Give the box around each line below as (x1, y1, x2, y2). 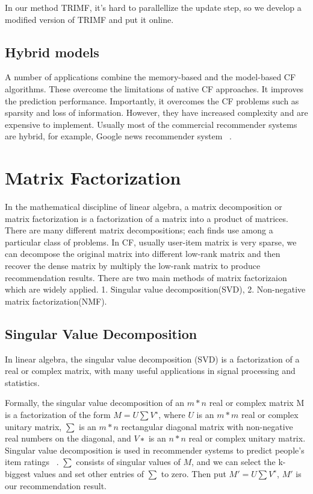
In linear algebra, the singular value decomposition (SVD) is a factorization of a (5, 352, 300, 365)
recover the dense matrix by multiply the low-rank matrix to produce (5, 259, 261, 272)
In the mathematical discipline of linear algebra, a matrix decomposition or (5, 200, 282, 213)
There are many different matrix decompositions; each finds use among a (5, 224, 273, 236)
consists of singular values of (76, 455, 181, 468)
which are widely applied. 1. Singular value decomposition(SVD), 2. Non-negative (5, 283, 306, 296)
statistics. (5, 376, 40, 388)
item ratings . (5, 455, 59, 468)
